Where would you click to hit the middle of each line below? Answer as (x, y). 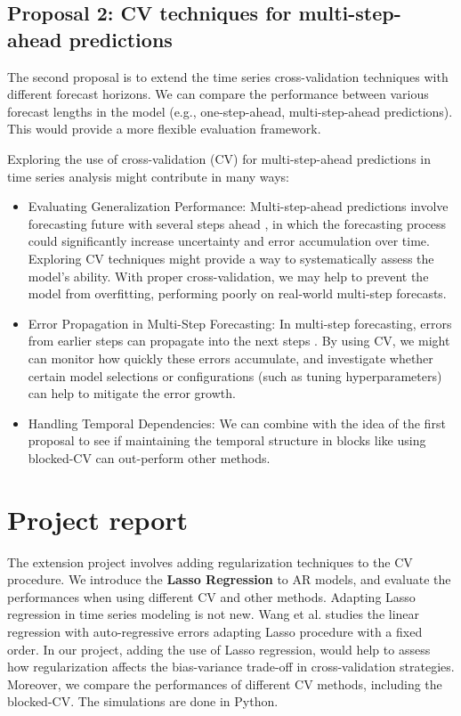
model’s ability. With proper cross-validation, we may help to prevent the (228, 276)
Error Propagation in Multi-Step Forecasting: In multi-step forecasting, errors (240, 323)
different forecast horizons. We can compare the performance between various (218, 94)
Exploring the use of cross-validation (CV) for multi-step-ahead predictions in (219, 158)
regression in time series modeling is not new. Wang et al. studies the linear (214, 614)
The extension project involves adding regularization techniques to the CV (210, 561)
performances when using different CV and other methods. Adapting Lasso (211, 596)
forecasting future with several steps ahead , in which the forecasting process (237, 223)
